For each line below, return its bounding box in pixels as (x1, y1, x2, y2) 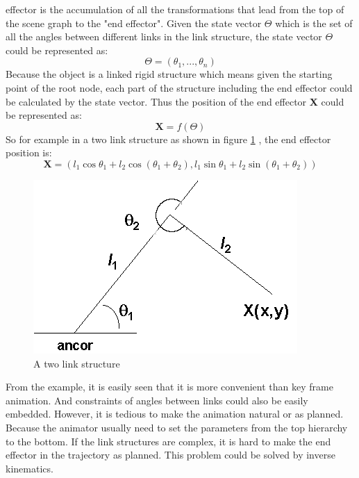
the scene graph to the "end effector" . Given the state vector (6, 15, 262, 30)
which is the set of (275, 15, 353, 30)
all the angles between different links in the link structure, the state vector (6, 29, 322, 44)
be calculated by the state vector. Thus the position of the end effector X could (6, 94, 344, 108)
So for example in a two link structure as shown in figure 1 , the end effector (6, 131, 331, 146)
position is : (6, 145, 52, 160)
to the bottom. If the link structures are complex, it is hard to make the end (6, 434, 331, 448)
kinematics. (6, 461, 53, 475)
